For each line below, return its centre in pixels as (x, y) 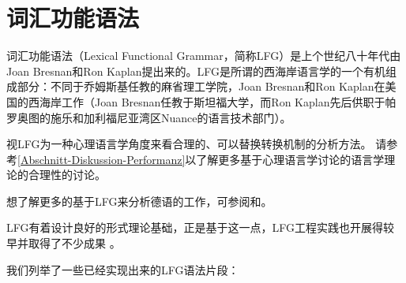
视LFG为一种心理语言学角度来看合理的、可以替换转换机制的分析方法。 (189, 144)
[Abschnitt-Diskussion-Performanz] (101, 159)
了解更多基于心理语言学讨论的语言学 (290, 159)
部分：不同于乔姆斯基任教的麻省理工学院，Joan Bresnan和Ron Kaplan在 (201, 86)
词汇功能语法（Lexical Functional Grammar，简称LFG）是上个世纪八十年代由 (204, 56)
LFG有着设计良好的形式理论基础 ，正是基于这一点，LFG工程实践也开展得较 (200, 227)
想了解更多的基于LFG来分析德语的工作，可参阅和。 (139, 201)
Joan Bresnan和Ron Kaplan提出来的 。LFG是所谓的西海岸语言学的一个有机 (196, 71)
